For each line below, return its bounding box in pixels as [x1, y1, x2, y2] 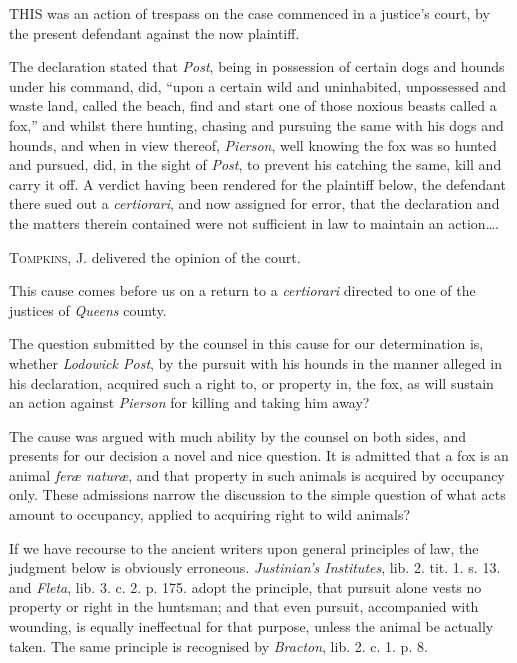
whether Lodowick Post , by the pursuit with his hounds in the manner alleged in [9, 352, 502, 373]
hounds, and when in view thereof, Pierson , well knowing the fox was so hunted [9, 134, 497, 155]
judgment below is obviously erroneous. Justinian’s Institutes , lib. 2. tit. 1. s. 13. [9, 557, 501, 578]
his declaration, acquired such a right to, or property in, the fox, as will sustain [9, 372, 494, 393]
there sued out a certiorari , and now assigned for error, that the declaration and [9, 193, 500, 214]
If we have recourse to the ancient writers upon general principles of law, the [9, 537, 479, 558]
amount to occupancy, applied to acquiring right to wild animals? [9, 504, 411, 525]
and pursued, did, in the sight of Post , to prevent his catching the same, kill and [9, 154, 502, 175]
